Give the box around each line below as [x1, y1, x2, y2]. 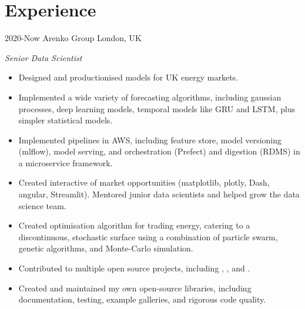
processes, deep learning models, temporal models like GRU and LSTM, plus [18, 102, 296, 115]
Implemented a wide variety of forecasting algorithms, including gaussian [18, 90, 281, 103]
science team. [18, 199, 66, 211]
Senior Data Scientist [5, 51, 82, 63]
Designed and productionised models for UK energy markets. [18, 71, 239, 83]
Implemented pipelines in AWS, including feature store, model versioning [18, 133, 282, 146]
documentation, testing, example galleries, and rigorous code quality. [18, 293, 266, 305]
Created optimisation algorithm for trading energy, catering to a [18, 219, 250, 231]
